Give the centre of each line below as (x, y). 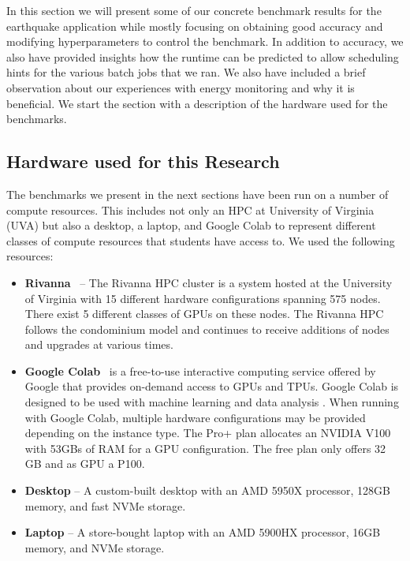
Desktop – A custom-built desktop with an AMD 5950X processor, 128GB (207, 490)
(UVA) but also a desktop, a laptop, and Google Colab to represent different (191, 225)
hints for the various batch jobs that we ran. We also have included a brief (186, 72)
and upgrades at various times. (99, 344)
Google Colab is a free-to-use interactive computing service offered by (200, 370)
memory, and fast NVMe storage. (105, 505)
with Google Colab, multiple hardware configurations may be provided (195, 417)
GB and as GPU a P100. (85, 464)
